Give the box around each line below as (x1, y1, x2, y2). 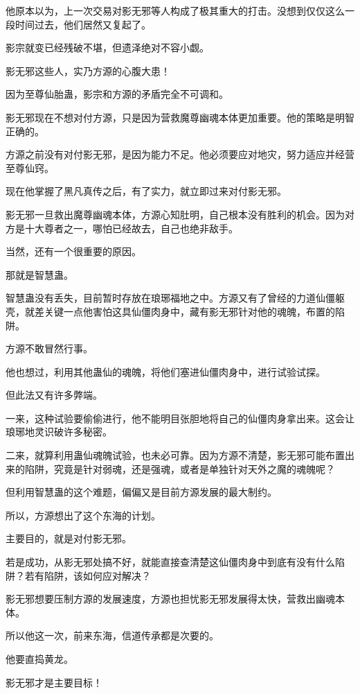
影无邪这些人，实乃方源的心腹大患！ (6, 63, 170, 78)
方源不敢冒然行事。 (6, 341, 93, 356)
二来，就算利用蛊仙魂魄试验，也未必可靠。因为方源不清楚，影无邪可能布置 (6, 448, 345, 462)
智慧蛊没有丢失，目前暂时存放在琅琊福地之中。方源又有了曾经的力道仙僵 (6, 290, 335, 305)
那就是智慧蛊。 (6, 267, 73, 281)
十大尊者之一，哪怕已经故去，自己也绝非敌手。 (24, 220, 238, 235)
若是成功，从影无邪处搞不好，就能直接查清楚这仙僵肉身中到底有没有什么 (6, 555, 335, 569)
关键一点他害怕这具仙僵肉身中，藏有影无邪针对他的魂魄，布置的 (44, 304, 335, 318)
